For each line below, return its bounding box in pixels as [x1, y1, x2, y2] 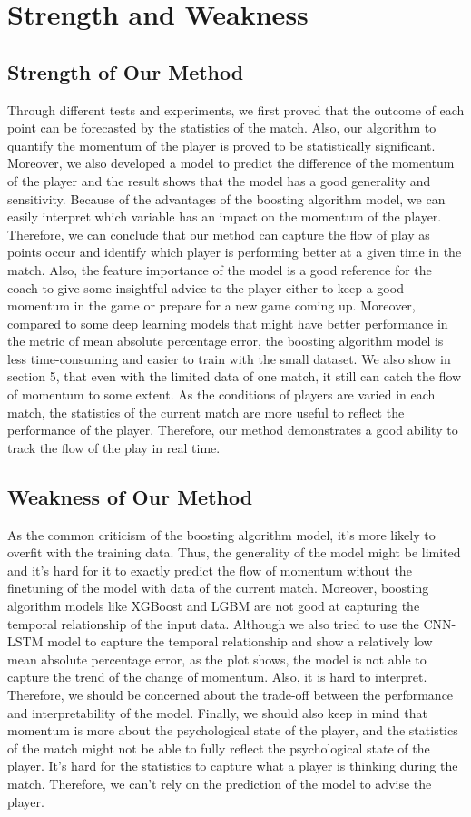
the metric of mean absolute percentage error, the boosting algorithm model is [7, 331, 444, 350]
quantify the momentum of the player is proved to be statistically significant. [7, 135, 436, 154]
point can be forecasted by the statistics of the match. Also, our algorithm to [7, 118, 437, 137]
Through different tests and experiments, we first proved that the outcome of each [7, 100, 465, 119]
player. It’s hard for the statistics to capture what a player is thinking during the [7, 756, 458, 775]
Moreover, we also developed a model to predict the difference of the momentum [7, 153, 455, 172]
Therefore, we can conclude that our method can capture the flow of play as [7, 224, 430, 243]
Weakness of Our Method [7, 482, 253, 510]
